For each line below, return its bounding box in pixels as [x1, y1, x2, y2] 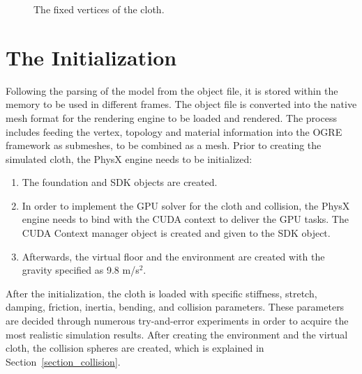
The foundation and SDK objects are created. [22, 175, 218, 189]
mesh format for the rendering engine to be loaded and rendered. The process [6, 110, 337, 125]
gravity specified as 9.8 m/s [22, 263, 139, 277]
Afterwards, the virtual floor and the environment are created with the [22, 249, 325, 263]
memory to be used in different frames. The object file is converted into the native [6, 97, 357, 111]
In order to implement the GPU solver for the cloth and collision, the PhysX [22, 198, 350, 212]
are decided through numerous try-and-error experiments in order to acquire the [6, 313, 349, 328]
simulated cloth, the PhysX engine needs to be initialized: [6, 151, 252, 166]
